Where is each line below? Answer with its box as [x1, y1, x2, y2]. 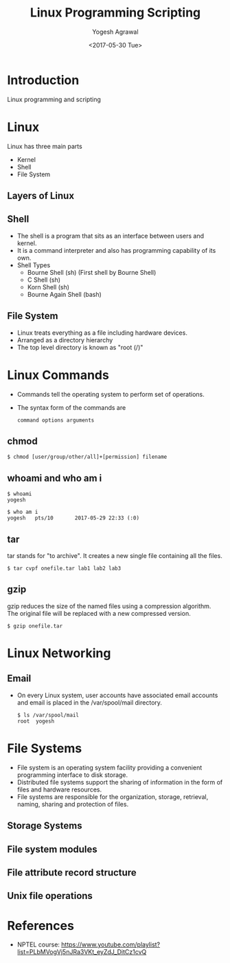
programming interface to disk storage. [16, 770, 128, 779]
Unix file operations [7, 890, 93, 902]
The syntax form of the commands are [16, 403, 126, 411]
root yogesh [16, 718, 55, 725]
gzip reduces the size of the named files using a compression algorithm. [7, 601, 211, 610]
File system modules [7, 843, 97, 855]
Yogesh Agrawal [92, 28, 139, 36]
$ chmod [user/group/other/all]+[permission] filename [7, 453, 168, 461]
